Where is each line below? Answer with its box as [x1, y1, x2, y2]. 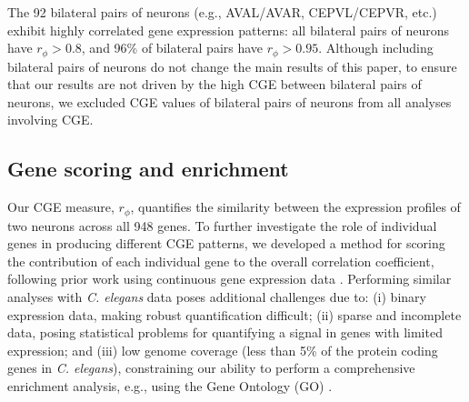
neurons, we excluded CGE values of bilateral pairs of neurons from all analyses [7, 92, 452, 111]
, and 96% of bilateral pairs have [81, 38, 264, 57]
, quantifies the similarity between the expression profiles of [130, 197, 461, 216]
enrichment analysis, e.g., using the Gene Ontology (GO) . [7, 377, 333, 396]
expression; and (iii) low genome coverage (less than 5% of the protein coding [7, 340, 438, 359]
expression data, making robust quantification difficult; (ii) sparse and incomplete [7, 305, 462, 324]
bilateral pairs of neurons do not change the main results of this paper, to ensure [7, 56, 457, 75]
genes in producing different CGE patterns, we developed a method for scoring [7, 234, 445, 253]
